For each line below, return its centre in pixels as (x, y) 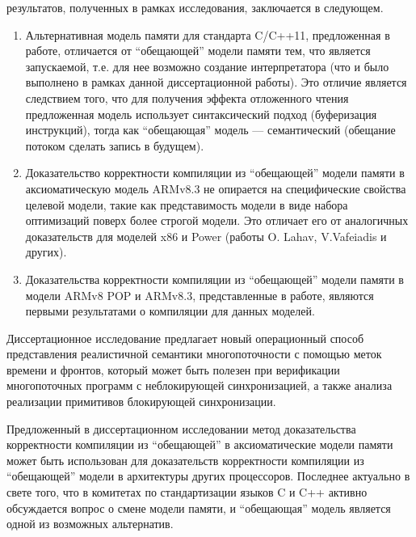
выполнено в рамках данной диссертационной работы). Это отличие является (216, 82)
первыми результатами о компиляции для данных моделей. (170, 311)
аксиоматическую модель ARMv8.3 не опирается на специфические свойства (216, 188)
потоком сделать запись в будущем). (115, 145)
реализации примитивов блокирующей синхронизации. (141, 402)
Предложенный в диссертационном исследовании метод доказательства (181, 428)
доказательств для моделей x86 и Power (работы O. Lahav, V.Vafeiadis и (206, 236)
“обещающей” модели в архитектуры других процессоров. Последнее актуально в (208, 476)
